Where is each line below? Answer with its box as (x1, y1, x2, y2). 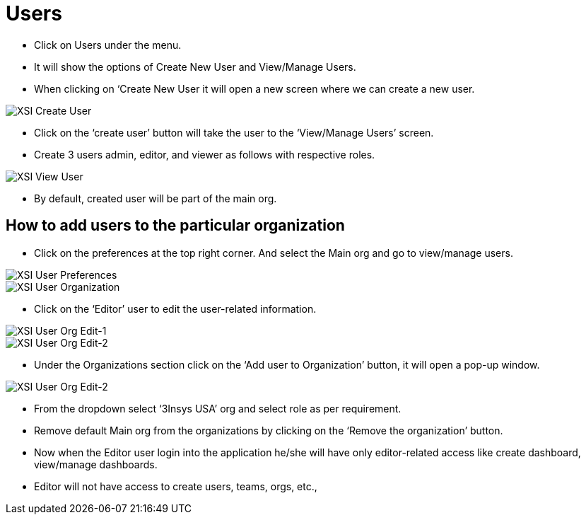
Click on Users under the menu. (34, 38, 182, 51)
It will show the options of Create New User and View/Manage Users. (34, 60, 356, 73)
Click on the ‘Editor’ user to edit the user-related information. (34, 302, 317, 315)
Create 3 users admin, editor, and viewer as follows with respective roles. (34, 148, 375, 161)
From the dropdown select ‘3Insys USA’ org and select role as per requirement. (34, 402, 402, 415)
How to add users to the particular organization (6, 216, 345, 235)
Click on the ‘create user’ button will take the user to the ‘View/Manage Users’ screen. (34, 126, 434, 139)
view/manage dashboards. (34, 458, 158, 470)
